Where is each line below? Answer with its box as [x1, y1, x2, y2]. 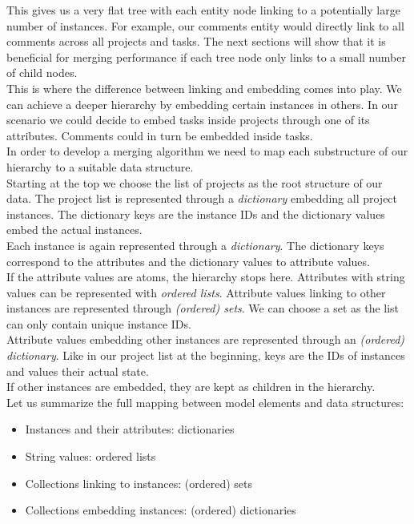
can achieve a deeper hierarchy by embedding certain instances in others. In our [6, 95, 398, 112]
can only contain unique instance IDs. [6, 315, 191, 332]
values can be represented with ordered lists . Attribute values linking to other [6, 284, 386, 300]
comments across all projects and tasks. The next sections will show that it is [6, 33, 386, 50]
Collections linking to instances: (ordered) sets [25, 474, 252, 491]
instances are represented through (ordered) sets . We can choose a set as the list [6, 300, 400, 316]
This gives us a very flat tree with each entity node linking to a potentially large [6, 2, 400, 18]
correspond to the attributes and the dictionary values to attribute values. [6, 252, 370, 269]
